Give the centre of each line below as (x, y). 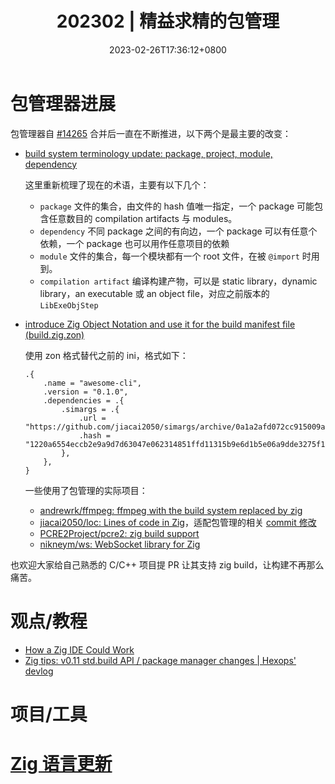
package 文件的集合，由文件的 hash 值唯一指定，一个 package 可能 (177, 206)
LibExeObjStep (69, 305)
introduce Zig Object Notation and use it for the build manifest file (160, 324)
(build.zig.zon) (54, 334)
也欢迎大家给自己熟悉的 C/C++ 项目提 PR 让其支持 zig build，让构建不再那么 (167, 564)
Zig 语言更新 (61, 764)
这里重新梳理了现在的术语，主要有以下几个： (117, 184)
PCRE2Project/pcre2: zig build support (119, 533)
